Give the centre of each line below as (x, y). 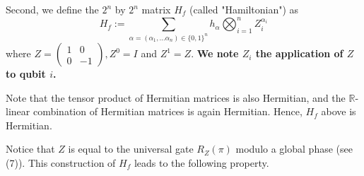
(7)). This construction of (61, 163)
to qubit (26, 74)
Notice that (30, 149)
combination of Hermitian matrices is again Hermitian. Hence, (168, 111)
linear (18, 111)
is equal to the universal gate (131, 149)
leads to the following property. (201, 163)
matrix (156, 9)
